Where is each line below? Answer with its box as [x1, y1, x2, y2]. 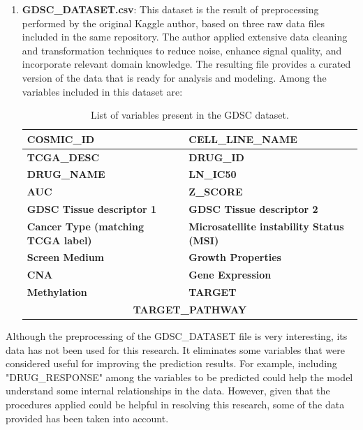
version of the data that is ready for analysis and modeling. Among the [22, 70, 327, 84]
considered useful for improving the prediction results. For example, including [6, 356, 337, 371]
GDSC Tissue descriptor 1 [27, 202, 157, 216]
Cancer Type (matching [27, 218, 144, 233]
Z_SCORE [188, 184, 243, 199]
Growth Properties [188, 250, 281, 265]
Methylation [27, 285, 87, 299]
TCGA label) [27, 232, 92, 247]
